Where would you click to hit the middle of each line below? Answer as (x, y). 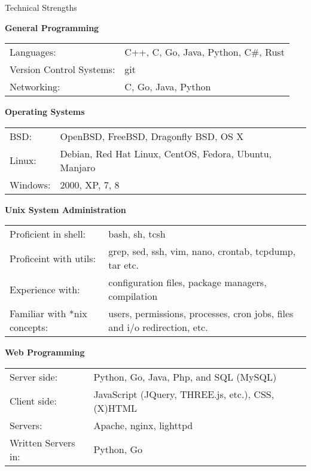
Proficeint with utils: (53, 258)
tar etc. (124, 265)
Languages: (33, 52)
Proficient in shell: (48, 234)
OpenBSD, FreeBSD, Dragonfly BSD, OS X (152, 136)
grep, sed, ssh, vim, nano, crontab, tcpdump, (202, 251)
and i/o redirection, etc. (158, 327)
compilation (133, 296)
